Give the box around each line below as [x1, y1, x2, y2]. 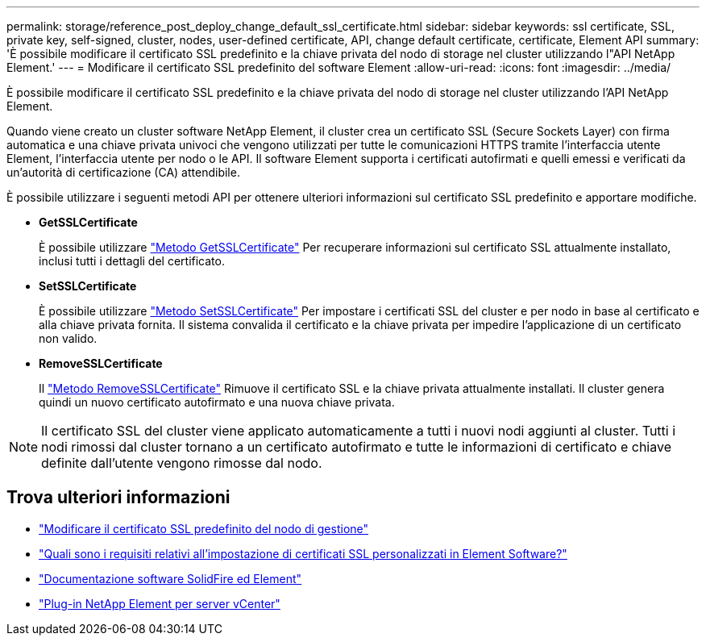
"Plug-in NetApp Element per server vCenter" [39, 596, 280, 611]
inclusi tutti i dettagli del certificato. [39, 254, 225, 268]
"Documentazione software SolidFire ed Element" [39, 571, 302, 586]
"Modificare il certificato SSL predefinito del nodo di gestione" [39, 521, 369, 536]
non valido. [39, 331, 98, 345]
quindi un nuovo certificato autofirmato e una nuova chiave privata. [39, 395, 395, 409]
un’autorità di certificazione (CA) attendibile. [6, 165, 240, 179]
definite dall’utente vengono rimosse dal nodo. [41, 455, 322, 471]
